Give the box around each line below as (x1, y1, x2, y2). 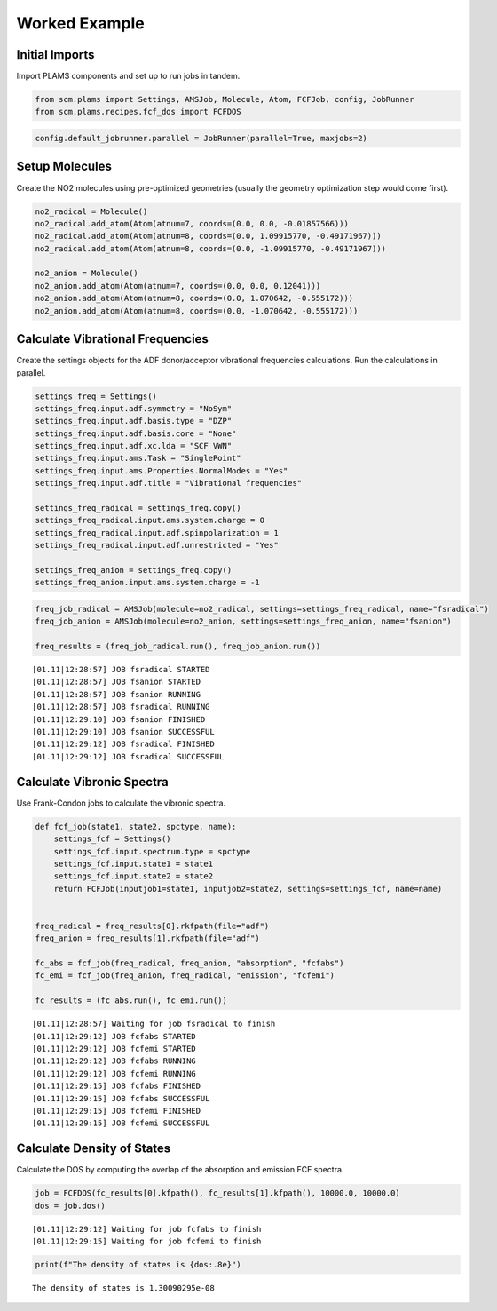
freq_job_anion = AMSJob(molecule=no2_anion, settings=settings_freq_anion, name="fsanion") (35, 616, 452, 626)
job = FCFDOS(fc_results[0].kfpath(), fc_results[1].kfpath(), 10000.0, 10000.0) (35, 1188, 401, 1198)
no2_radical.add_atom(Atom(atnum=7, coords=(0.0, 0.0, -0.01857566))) (35, 218, 350, 228)
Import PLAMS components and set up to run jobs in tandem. (16, 71, 241, 82)
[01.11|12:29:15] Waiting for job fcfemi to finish (32, 1236, 262, 1246)
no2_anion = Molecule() (35, 268, 139, 279)
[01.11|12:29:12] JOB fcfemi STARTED (32, 1044, 197, 1053)
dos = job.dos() (35, 1200, 106, 1211)
